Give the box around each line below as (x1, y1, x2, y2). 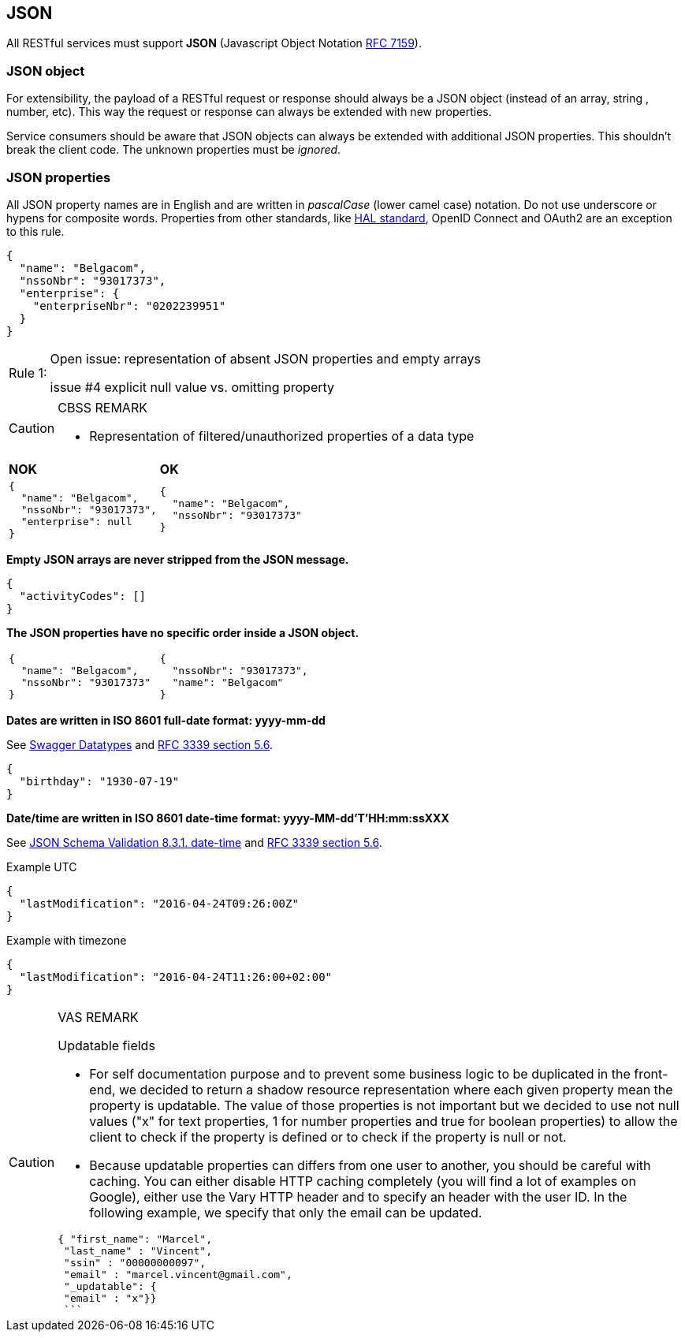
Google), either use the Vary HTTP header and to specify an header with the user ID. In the (89, 1188, 627, 1205)
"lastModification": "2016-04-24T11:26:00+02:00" (19, 970, 333, 983)
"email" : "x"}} (64, 1291, 157, 1304)
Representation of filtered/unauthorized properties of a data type (89, 427, 475, 444)
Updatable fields (58, 1037, 155, 1053)
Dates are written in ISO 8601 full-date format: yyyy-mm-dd (6, 713, 326, 727)
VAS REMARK (58, 1008, 139, 1025)
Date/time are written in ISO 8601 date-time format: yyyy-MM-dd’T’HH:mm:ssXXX (6, 811, 449, 825)
